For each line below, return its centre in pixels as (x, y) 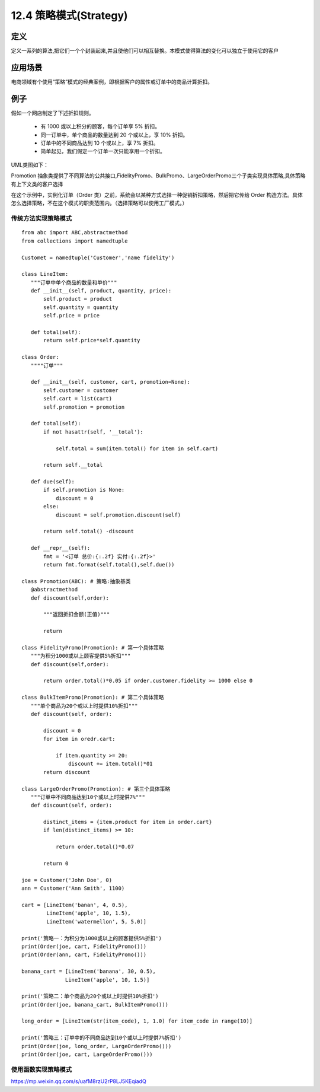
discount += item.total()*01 (111, 764)
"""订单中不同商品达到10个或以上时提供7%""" (88, 797)
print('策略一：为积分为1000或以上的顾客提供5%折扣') (92, 938)
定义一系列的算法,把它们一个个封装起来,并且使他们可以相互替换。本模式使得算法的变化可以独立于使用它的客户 (145, 51)
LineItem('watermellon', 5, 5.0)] (97, 921)
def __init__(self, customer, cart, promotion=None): (111, 382)
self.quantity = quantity (81, 307)
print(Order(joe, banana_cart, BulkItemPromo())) (95, 1005)
